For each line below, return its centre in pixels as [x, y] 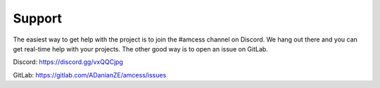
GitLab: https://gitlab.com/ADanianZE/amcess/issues [90, 75]
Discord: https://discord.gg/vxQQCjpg [68, 62]
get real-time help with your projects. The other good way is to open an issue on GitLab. [141, 49]
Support [38, 18]
